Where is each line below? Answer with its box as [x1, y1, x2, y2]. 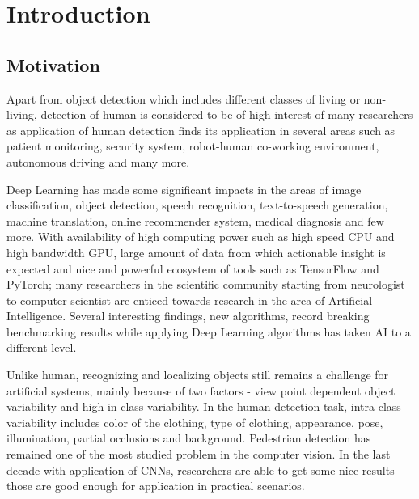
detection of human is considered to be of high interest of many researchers [40, 106, 413, 123]
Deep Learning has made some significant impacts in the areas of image [6, 180, 362, 197]
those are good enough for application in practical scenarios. [6, 477, 305, 494]
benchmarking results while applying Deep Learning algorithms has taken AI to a [6, 323, 411, 340]
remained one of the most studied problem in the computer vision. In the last [6, 446, 391, 463]
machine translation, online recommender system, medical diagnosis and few [6, 212, 384, 229]
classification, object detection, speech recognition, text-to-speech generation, [6, 197, 388, 214]
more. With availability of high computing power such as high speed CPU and [6, 228, 395, 245]
